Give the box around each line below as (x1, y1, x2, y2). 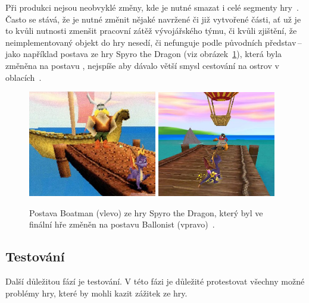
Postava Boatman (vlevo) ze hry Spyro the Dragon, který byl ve (29, 206, 263, 219)
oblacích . (5, 71, 42, 83)
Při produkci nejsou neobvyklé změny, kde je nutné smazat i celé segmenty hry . (5, 1, 299, 13)
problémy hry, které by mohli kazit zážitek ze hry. (5, 286, 188, 299)
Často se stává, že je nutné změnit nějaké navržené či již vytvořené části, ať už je (5, 12, 301, 25)
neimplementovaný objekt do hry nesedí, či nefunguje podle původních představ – (5, 36, 302, 48)
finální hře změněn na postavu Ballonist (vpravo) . (29, 218, 215, 231)
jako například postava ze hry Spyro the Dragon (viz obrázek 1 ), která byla (5, 48, 282, 60)
